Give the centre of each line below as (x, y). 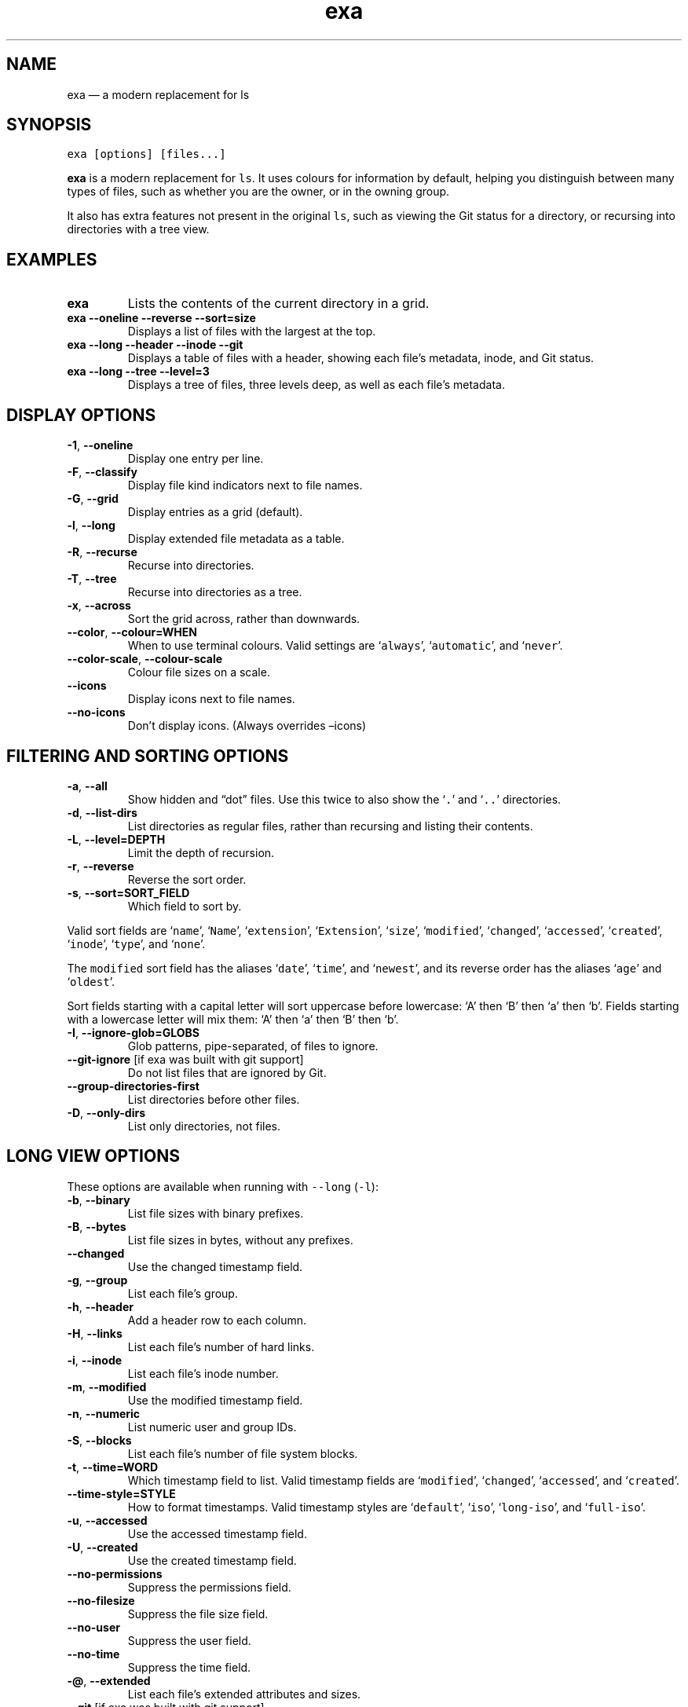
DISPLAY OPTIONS (81, 415)
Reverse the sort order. (187, 879)
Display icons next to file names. (211, 699)
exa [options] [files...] (146, 154)
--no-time (93, 1654)
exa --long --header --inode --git (155, 345)
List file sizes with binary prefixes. (216, 1213)
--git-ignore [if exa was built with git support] (185, 1059)
